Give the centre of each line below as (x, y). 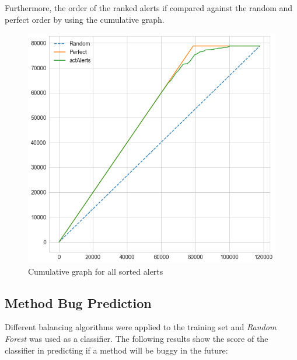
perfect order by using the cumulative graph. (85, 19)
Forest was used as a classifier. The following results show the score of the (137, 338)
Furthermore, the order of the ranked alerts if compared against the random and (149, 8)
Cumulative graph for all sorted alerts (96, 271)
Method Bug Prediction (78, 302)
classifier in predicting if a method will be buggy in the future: (116, 350)
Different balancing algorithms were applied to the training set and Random (141, 327)
